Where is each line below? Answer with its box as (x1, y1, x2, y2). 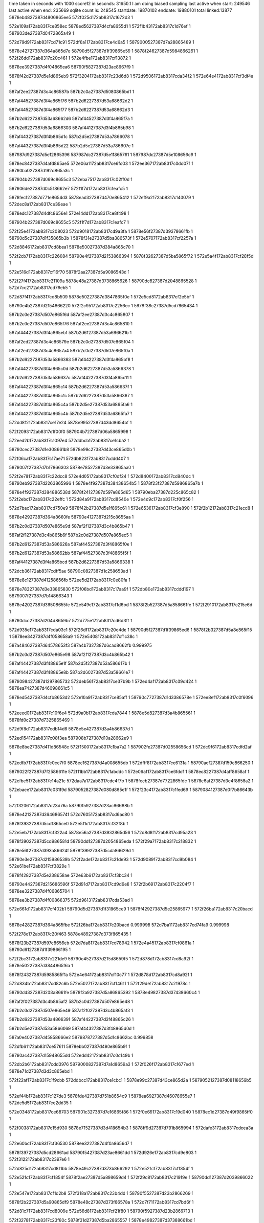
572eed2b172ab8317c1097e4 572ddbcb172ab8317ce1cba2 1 (9, 437, 130, 443)
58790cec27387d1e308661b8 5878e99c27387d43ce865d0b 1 (9, 447, 135, 453)
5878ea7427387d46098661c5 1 (9, 685, 73, 691)
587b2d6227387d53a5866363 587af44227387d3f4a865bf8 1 (9, 357, 134, 362)
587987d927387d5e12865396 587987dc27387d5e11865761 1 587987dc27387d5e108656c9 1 (9, 152, 197, 158)
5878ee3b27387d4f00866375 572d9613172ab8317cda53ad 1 (9, 897, 133, 903)
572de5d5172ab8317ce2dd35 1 (9, 1100, 72, 1106)
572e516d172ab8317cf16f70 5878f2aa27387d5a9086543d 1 (9, 269, 130, 275)
